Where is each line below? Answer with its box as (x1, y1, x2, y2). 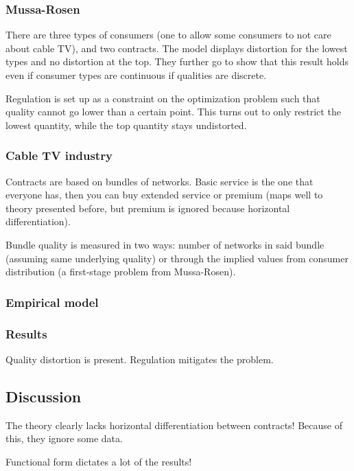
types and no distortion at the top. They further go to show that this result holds (5, 54, 349, 69)
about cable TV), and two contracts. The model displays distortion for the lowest (5, 41, 348, 55)
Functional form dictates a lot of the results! (5, 454, 192, 468)
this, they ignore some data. (5, 431, 123, 446)
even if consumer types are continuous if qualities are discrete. (5, 68, 267, 82)
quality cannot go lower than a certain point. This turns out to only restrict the (5, 104, 341, 119)
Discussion (5, 385, 82, 406)
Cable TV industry (5, 147, 113, 164)
